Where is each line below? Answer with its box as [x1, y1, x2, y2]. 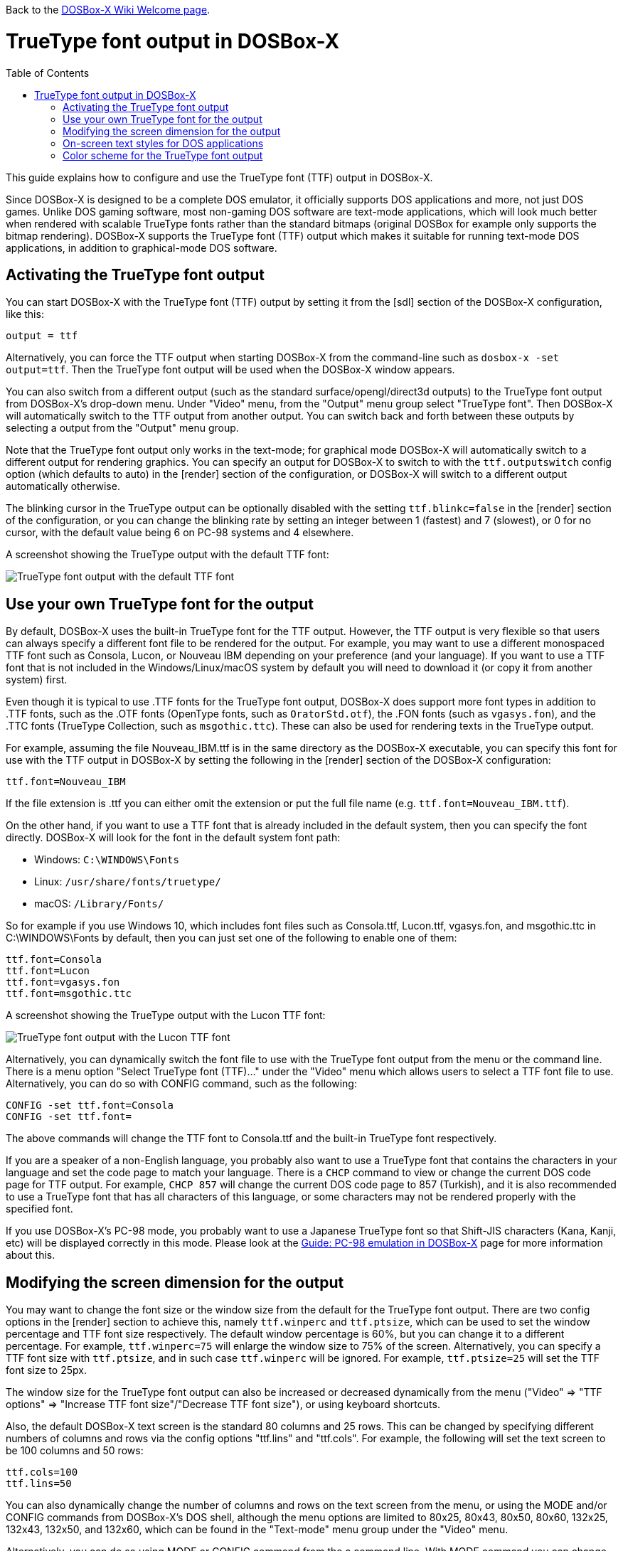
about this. [6, 1249, 55, 1262]
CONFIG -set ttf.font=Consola [6, 1099, 174, 1112]
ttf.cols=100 [6, 1466, 78, 1478]
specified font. [6, 1203, 73, 1215]
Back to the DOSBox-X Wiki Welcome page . [6, 4, 211, 16]
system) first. [6, 673, 68, 686]
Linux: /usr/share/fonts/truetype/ [34, 875, 221, 888]
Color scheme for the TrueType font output [63, 149, 263, 161]
